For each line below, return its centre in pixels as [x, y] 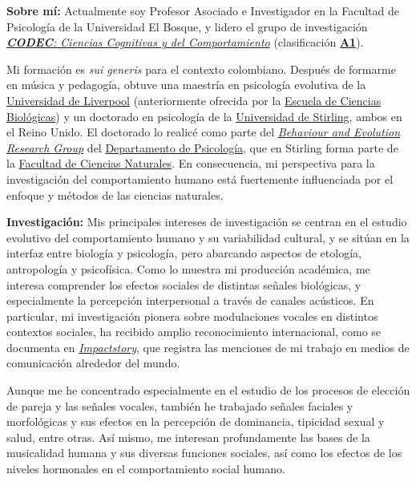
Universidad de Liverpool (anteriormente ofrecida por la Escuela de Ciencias [194, 100]
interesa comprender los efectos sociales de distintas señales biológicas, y [184, 284]
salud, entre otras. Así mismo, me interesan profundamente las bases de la [188, 437]
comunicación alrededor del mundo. [93, 363]
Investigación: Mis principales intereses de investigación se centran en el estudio [207, 222]
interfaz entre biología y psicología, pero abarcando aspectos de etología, [184, 253]
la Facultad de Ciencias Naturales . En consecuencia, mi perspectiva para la [191, 163]
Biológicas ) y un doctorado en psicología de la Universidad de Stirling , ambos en [204, 116]
